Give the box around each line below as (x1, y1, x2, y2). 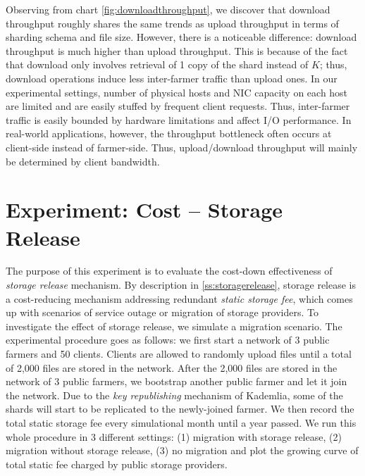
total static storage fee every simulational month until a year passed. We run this (6, 415, 357, 430)
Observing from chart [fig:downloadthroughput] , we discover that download (6, 2, 330, 16)
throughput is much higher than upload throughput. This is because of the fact (6, 43, 348, 58)
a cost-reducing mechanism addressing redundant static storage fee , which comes (6, 291, 353, 306)
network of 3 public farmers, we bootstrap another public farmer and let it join (6, 374, 347, 389)
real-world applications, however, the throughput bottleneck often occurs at (6, 126, 332, 141)
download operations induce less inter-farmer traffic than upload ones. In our (6, 70, 338, 85)
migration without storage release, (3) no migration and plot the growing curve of (6, 443, 359, 458)
